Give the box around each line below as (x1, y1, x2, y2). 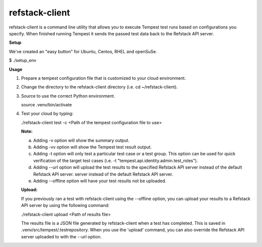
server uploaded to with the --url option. (21, 233, 102, 239)
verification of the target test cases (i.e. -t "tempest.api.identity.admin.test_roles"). (33, 158, 198, 163)
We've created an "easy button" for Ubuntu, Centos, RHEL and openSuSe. (9, 48, 157, 54)
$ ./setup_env (9, 58, 36, 63)
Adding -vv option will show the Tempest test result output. (33, 144, 152, 150)
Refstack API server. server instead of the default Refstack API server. (33, 171, 173, 177)
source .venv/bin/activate (21, 102, 72, 108)
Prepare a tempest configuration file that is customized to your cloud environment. (21, 75, 186, 81)
